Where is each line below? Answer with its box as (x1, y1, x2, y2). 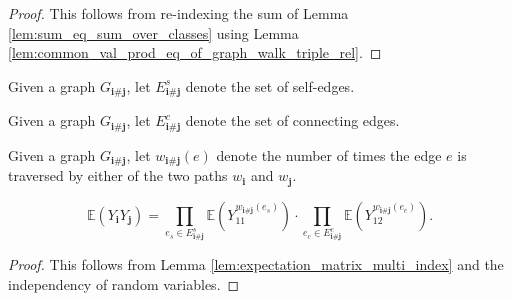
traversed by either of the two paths (8, 165, 228, 186)
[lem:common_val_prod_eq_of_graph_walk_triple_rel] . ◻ (8, 42, 382, 63)
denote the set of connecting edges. (185, 110, 400, 131)
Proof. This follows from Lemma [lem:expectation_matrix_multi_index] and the (8, 254, 504, 275)
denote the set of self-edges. (185, 75, 355, 96)
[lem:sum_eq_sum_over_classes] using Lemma (8, 22, 299, 43)
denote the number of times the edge (216, 144, 442, 165)
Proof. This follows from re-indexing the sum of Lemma (8, 3, 349, 23)
